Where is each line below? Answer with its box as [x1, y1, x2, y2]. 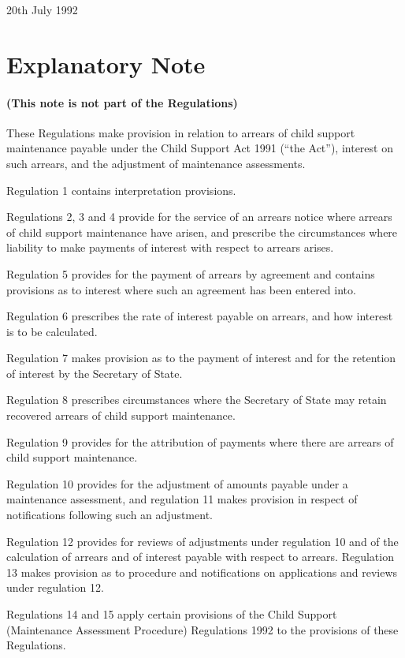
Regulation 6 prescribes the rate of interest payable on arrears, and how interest [6, 308, 393, 324]
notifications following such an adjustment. [6, 507, 213, 523]
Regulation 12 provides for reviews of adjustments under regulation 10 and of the [6, 533, 399, 549]
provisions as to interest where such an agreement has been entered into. [6, 281, 356, 297]
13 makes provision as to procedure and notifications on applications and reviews [6, 563, 398, 580]
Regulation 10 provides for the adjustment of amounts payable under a [6, 475, 348, 492]
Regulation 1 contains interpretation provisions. [6, 181, 236, 198]
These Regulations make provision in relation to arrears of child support [6, 124, 355, 140]
